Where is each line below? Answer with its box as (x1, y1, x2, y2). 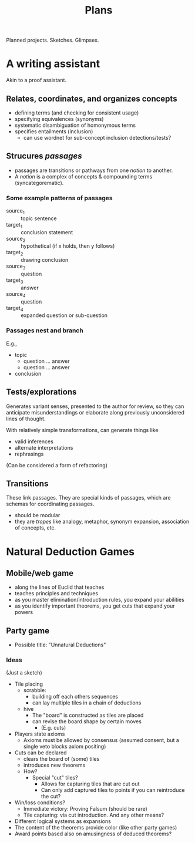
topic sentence (21, 215, 57, 222)
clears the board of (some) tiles (23, 756, 100, 763)
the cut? (41, 793, 61, 800)
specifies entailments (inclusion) (14, 127, 93, 135)
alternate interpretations (14, 444, 73, 451)
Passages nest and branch (6, 326, 83, 335)
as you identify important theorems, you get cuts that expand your (14, 602, 175, 609)
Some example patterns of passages (6, 194, 113, 202)
